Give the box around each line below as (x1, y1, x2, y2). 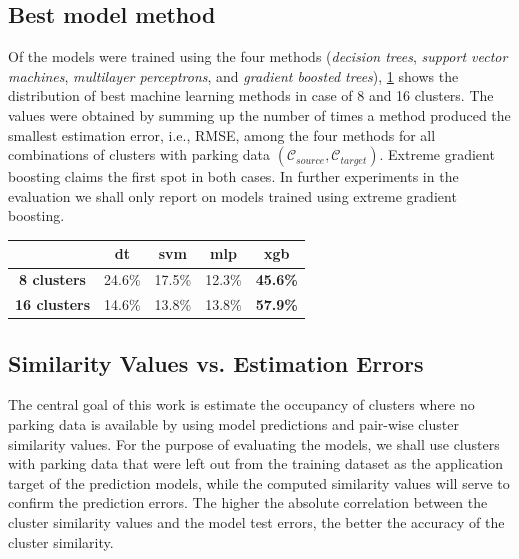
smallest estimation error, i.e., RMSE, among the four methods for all (8, 124, 436, 145)
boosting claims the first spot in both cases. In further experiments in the (8, 166, 459, 187)
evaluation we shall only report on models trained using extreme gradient (8, 185, 457, 206)
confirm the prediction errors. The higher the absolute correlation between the (8, 492, 488, 513)
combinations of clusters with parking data (8, 144, 271, 165)
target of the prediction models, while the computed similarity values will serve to (8, 472, 510, 493)
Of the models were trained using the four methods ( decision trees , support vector (8, 46, 508, 67)
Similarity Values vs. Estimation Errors (8, 347, 424, 378)
